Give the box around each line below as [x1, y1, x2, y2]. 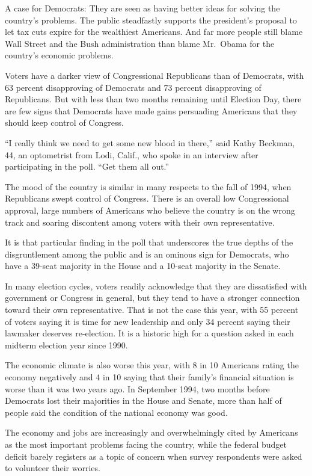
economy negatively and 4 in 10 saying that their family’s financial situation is [5, 371, 294, 383]
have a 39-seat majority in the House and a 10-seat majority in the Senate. [5, 259, 281, 272]
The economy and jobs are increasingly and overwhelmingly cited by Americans [5, 426, 298, 439]
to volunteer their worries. [5, 462, 100, 474]
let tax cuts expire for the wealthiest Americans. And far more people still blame [5, 25, 303, 38]
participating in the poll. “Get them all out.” [5, 160, 170, 173]
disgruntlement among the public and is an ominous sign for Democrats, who [5, 247, 289, 260]
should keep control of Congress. [5, 116, 124, 129]
